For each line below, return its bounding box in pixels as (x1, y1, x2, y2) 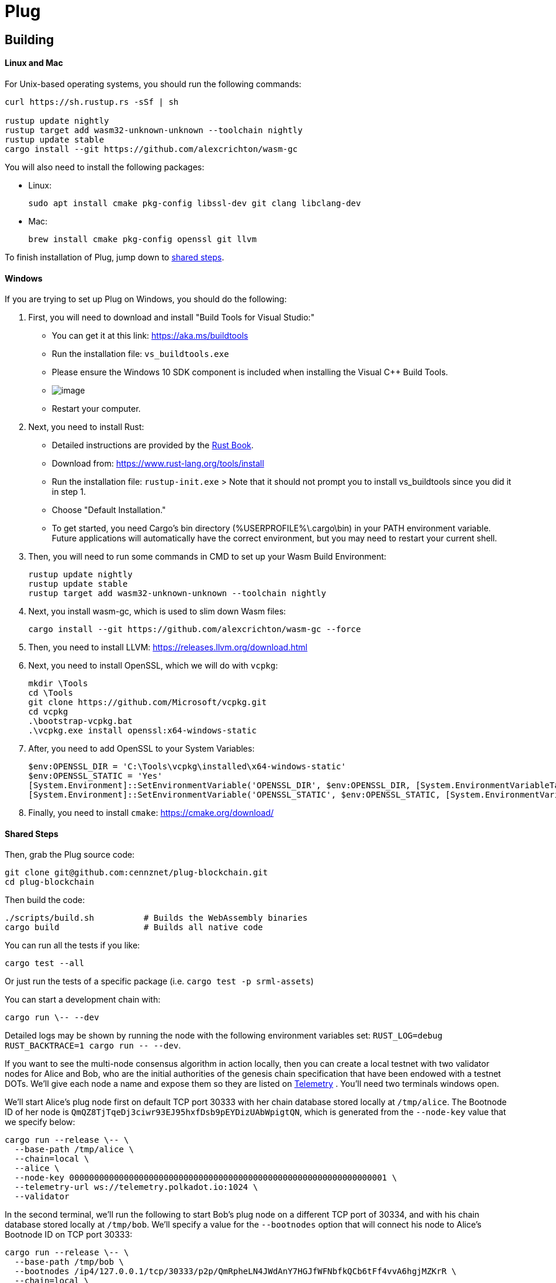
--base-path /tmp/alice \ (14, 1145, 134, 1155)
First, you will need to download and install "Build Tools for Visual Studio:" (28, 312, 315, 323)
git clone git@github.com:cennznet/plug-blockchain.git (5, 868, 268, 878)
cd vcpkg (28, 707, 68, 717)
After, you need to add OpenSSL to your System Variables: (28, 743, 255, 754)
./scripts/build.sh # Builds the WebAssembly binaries (5, 913, 308, 923)
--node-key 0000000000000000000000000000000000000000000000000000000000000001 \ (14, 1173, 397, 1183)
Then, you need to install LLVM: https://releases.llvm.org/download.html (28, 642, 307, 653)
